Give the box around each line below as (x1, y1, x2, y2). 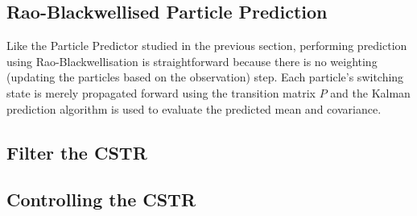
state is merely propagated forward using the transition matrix (6, 84, 316, 101)
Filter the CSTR (6, 139, 147, 164)
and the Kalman (330, 84, 411, 101)
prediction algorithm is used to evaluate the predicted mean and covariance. (6, 100, 382, 117)
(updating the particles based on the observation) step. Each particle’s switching (6, 69, 404, 85)
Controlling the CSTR (6, 187, 196, 212)
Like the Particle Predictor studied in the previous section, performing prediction (6, 37, 407, 54)
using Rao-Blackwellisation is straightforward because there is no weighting (6, 52, 378, 69)
